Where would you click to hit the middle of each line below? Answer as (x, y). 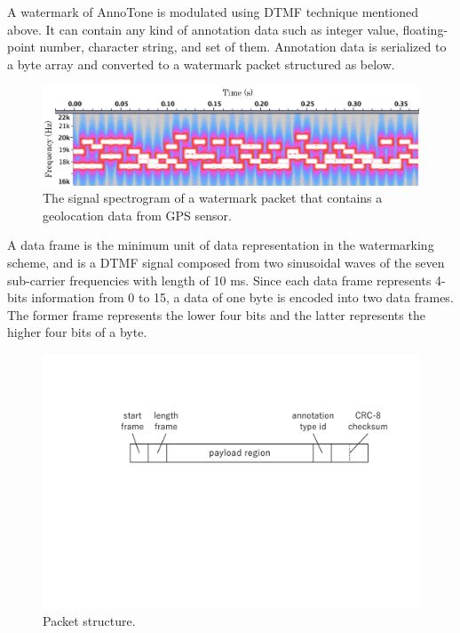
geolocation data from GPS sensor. (137, 215)
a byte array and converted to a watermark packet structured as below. (201, 64)
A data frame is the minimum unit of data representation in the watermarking (221, 245)
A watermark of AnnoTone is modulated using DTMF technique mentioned (213, 12)
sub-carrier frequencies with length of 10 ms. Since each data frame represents (219, 280)
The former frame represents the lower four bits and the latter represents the (216, 314)
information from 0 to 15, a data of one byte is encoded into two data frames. (242, 297)
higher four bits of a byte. (77, 332)
